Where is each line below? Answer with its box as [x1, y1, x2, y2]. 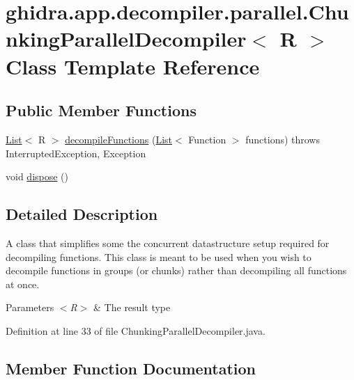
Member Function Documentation [6, 357, 256, 379]
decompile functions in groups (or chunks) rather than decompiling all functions [6, 263, 347, 278]
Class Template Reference [6, 52, 260, 80]
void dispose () [6, 169, 69, 184]
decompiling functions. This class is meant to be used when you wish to [6, 249, 311, 264]
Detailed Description [6, 203, 158, 225]
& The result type [93, 300, 171, 315]
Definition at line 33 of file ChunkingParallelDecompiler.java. [6, 323, 265, 338]
